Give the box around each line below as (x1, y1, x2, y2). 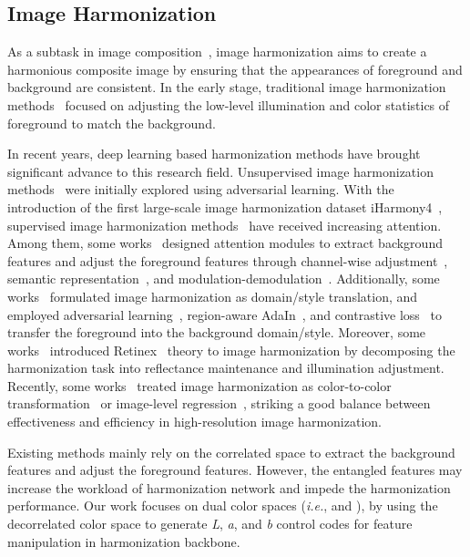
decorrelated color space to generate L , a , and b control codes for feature (7, 514, 413, 533)
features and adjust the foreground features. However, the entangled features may (7, 460, 463, 480)
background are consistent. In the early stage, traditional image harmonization (7, 77, 446, 97)
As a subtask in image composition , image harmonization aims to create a (7, 42, 427, 61)
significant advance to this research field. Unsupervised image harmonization (7, 161, 434, 181)
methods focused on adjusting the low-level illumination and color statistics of (7, 95, 450, 114)
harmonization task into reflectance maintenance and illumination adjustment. (7, 358, 444, 377)
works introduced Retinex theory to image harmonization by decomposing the (7, 340, 455, 359)
